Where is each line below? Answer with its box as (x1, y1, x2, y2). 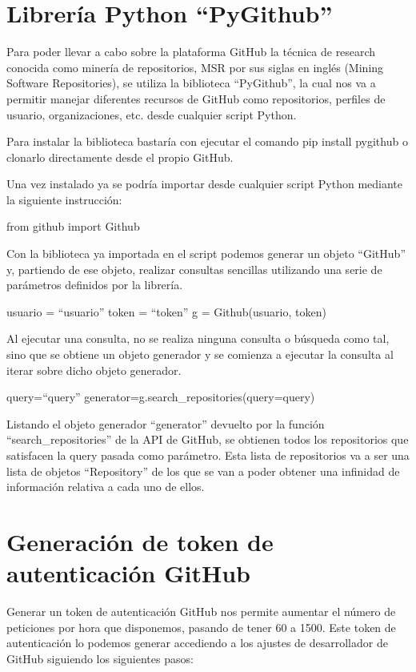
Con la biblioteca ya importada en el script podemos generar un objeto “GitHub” (6, 245, 406, 262)
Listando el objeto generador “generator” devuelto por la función (6, 415, 325, 432)
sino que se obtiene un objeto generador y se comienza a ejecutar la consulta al (6, 346, 394, 363)
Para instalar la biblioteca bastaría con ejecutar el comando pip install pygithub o (6, 133, 408, 150)
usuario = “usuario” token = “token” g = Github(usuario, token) (6, 303, 326, 320)
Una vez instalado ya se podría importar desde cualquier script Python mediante (6, 175, 402, 192)
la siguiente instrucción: (6, 191, 122, 207)
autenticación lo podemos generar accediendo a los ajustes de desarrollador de (6, 634, 388, 651)
